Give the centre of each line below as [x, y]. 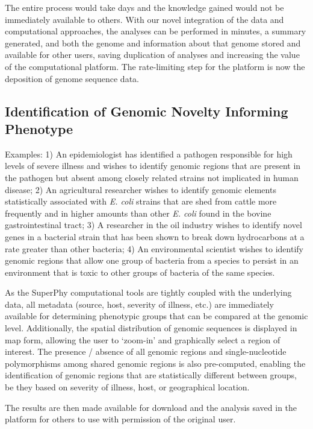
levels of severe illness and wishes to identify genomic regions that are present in [153, 166]
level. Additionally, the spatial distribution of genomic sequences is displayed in [151, 328]
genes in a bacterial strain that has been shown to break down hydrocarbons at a [155, 236]
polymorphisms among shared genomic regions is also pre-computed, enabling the [155, 363]
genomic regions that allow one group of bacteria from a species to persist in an [152, 260]
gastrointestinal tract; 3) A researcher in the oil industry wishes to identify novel [153, 225]
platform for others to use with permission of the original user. [120, 419]
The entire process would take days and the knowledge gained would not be [144, 7]
